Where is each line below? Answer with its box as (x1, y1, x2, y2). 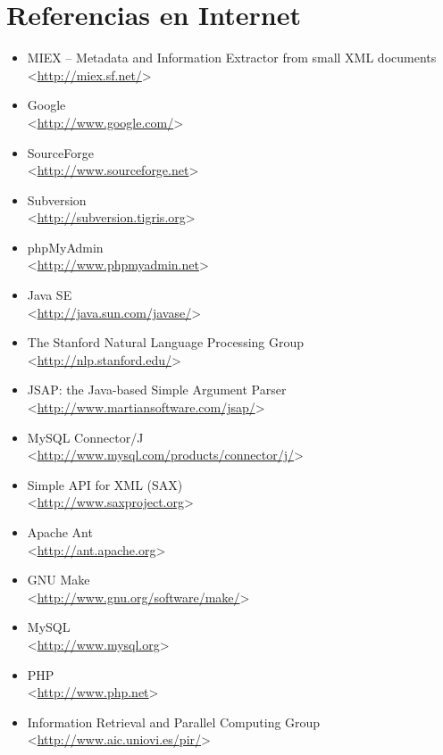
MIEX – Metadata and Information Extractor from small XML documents (27, 48, 437, 67)
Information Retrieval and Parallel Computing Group (27, 712, 321, 731)
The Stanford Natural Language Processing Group (27, 333, 305, 352)
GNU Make (27, 570, 90, 589)
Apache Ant (27, 523, 93, 541)
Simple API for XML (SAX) (27, 475, 183, 494)
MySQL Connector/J (27, 427, 144, 446)
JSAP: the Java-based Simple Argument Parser (27, 380, 287, 399)
